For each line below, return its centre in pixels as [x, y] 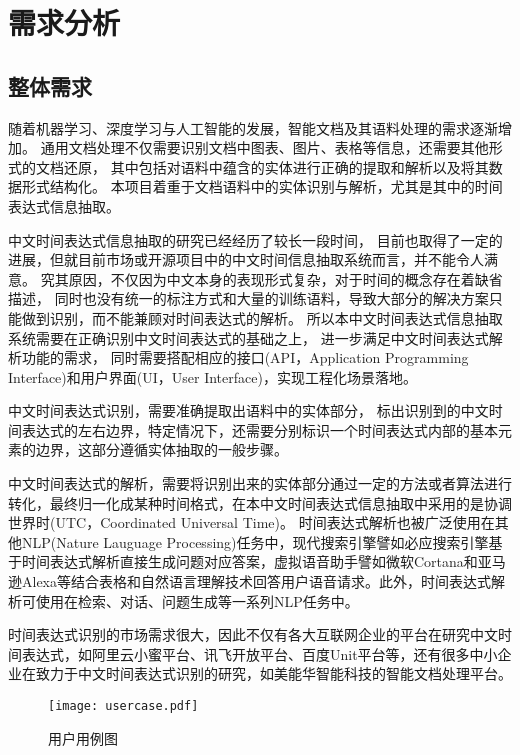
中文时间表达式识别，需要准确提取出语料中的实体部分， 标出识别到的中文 [248, 410]
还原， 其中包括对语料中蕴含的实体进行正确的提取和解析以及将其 [276, 166]
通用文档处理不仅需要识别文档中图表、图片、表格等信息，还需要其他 [264, 147]
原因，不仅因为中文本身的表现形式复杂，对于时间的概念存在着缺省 [285, 278]
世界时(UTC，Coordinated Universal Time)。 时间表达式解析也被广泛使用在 [251, 522]
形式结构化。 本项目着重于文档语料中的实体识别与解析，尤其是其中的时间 [262, 186]
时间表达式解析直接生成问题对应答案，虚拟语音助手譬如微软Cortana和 [249, 561]
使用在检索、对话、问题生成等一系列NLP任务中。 [197, 600]
